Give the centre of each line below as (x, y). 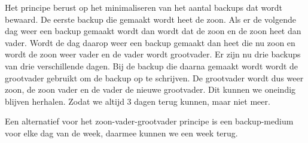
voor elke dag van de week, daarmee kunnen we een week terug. (121, 133)
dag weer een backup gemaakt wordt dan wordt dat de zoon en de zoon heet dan (153, 31)
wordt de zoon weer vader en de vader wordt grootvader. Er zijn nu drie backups (153, 54)
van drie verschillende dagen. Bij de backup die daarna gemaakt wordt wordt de (152, 66)
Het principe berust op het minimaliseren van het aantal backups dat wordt (144, 7)
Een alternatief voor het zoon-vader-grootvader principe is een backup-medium (149, 121)
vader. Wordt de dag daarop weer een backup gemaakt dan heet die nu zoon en (150, 42)
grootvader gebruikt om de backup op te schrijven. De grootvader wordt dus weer (154, 77)
